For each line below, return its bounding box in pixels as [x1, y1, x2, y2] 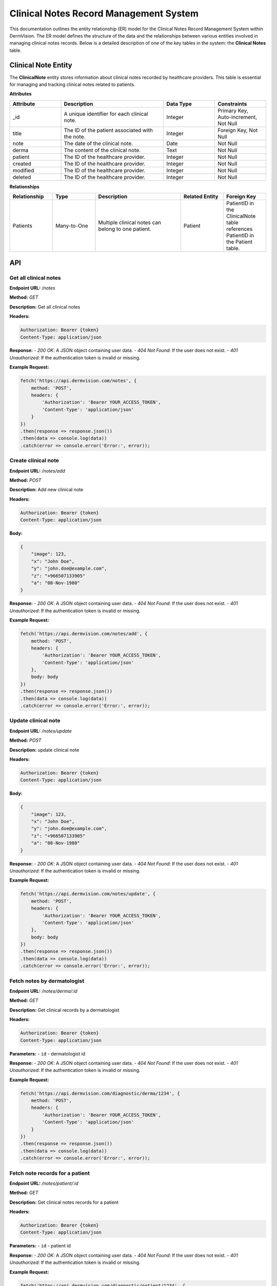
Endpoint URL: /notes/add [9, 468, 65, 474]
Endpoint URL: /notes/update [9, 728, 72, 734]
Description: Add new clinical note [9, 487, 84, 493]
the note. [64, 133, 86, 140]
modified [12, 167, 34, 174]
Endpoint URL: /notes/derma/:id [9, 988, 78, 994]
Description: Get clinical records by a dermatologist [9, 1007, 120, 1013]
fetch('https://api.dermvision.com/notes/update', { [20, 891, 156, 897]
